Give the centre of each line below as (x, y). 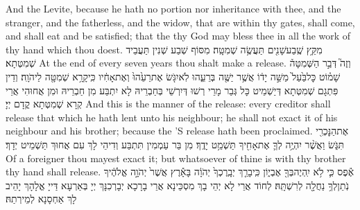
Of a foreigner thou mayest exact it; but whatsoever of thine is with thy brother (176, 158)
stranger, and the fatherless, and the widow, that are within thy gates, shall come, (180, 22)
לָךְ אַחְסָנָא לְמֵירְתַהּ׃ (41, 199)
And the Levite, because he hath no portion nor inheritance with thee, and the (173, 8)
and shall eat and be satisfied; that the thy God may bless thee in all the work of (178, 36)
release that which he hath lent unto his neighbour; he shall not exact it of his (172, 117)
